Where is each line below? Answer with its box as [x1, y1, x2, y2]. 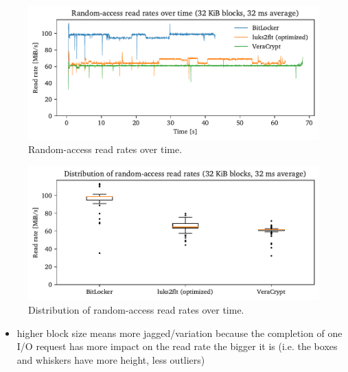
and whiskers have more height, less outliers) [16, 352, 205, 367]
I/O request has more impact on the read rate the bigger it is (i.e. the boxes [16, 339, 338, 353]
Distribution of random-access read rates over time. [28, 303, 244, 317]
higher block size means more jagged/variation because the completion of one [16, 325, 343, 340]
